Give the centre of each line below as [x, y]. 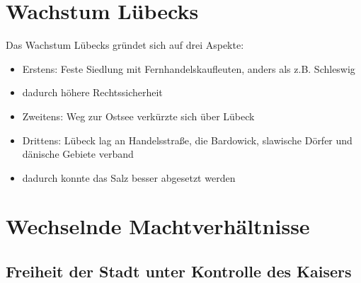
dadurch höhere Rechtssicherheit [92, 92]
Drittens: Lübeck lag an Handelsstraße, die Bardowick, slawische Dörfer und [187, 140]
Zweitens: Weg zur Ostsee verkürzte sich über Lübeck [138, 116]
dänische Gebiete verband [78, 154]
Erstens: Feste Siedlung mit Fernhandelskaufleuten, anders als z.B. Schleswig [189, 68]
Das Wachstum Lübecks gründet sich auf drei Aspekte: [125, 45]
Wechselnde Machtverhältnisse [158, 226]
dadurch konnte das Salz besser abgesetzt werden [129, 177]
